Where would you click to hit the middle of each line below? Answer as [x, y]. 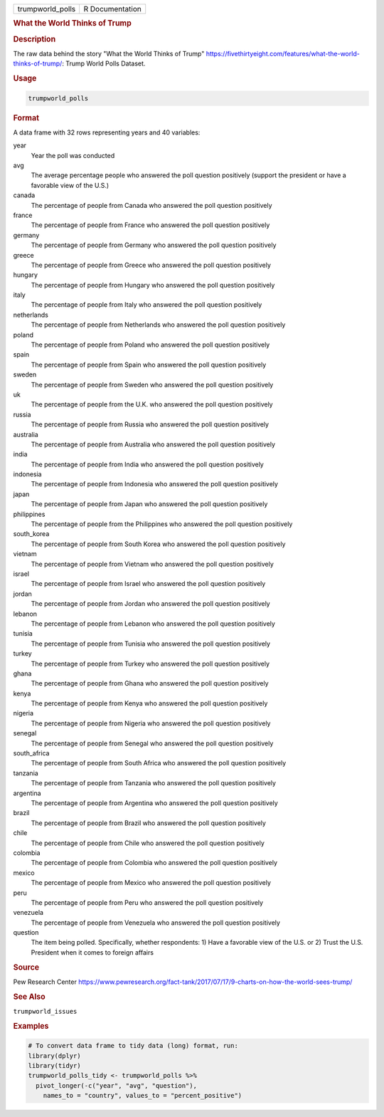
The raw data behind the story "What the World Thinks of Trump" [109, 53]
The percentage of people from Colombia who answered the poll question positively [154, 863]
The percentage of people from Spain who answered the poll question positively [149, 365]
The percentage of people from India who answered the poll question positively [148, 464]
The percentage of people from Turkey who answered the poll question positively [150, 664]
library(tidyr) [54, 1065]
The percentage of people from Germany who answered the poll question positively [154, 245]
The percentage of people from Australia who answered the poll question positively [153, 444]
